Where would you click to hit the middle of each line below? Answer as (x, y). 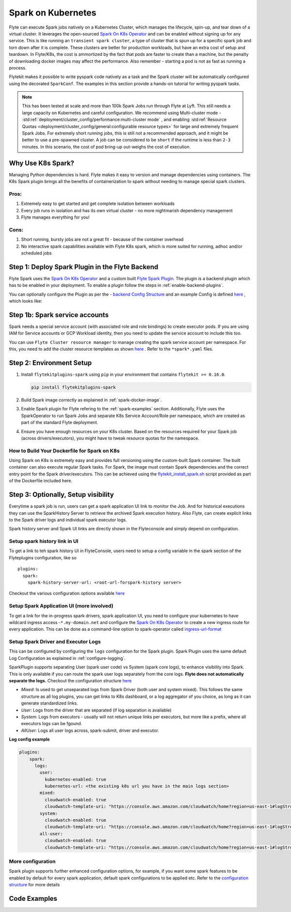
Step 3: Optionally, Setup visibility (61, 495)
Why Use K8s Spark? (42, 163)
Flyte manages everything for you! (55, 217)
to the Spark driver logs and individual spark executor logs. (68, 520)
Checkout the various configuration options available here (67, 593)
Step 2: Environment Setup (50, 363)
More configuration (32, 861)
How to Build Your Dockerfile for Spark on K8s (64, 451)
